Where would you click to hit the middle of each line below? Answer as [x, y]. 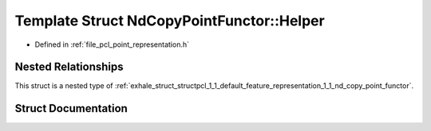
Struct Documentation [71, 108]
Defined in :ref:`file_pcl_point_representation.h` [112, 44]
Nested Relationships [69, 67]
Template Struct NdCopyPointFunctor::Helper [170, 21]
